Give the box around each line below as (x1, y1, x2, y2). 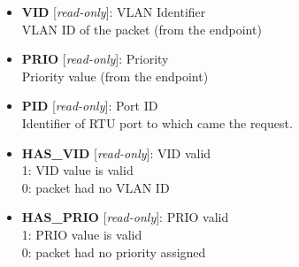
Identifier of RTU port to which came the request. (21, 113, 293, 132)
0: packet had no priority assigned (21, 242, 206, 261)
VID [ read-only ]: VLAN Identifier (21, 3, 206, 20)
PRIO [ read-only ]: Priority (21, 50, 169, 68)
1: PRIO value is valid (21, 225, 142, 243)
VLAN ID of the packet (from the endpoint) (21, 19, 262, 38)
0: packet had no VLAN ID (21, 178, 170, 196)
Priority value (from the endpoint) (21, 66, 209, 85)
